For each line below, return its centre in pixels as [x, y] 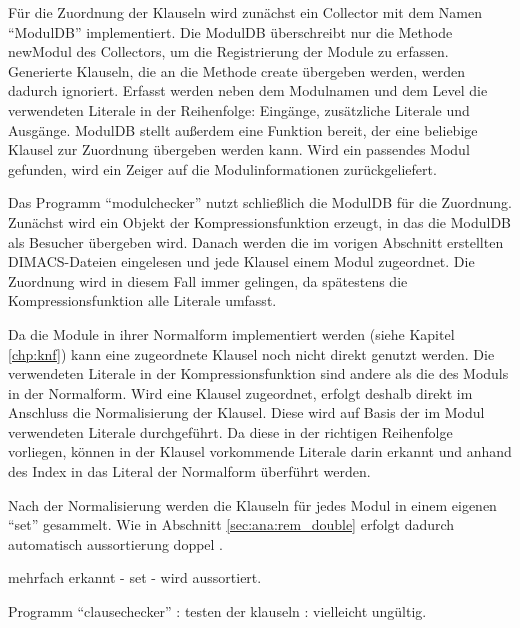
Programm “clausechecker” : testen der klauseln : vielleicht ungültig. [217, 611]
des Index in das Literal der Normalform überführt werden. [189, 471]
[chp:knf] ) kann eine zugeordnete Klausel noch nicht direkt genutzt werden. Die [251, 353]
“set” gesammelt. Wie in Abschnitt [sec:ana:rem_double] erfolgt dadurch [231, 524]
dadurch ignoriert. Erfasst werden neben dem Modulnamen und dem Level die [248, 90]
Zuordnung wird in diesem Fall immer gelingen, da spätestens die [208, 280]
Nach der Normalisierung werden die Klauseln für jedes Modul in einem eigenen [252, 504]
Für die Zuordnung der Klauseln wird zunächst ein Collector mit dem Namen [245, 12]
